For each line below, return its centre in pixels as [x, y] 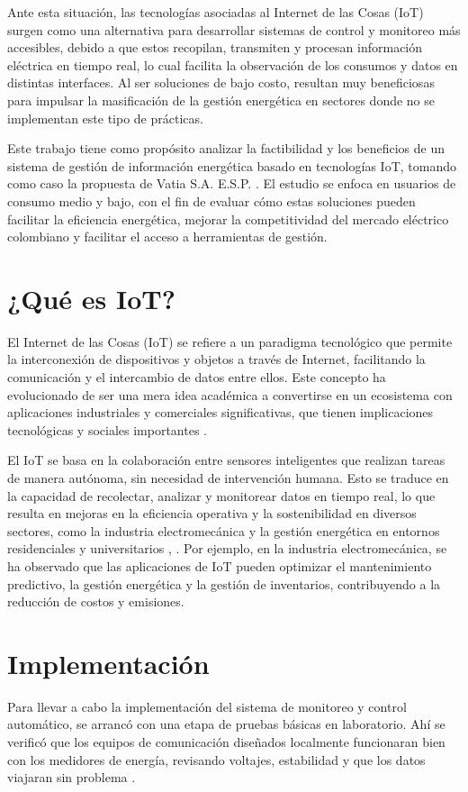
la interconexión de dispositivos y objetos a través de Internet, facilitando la [216, 359]
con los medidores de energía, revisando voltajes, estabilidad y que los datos [216, 759]
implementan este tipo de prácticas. [105, 118]
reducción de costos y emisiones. [96, 601]
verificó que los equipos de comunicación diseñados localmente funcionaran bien [226, 742]
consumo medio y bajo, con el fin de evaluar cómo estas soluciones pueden [211, 200]
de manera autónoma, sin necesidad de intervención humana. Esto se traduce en [228, 478]
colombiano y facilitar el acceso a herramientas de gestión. [167, 237]
